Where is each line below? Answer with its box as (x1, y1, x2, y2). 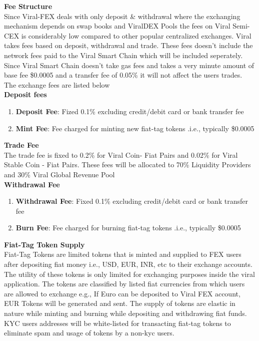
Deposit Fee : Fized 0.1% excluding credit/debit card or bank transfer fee (15, 106, 244, 116)
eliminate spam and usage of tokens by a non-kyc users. (4, 327, 174, 338)
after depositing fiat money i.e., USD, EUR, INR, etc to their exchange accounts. (4, 259, 252, 269)
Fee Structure (4, 1, 52, 11)
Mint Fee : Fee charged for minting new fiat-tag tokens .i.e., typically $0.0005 (15, 123, 254, 133)
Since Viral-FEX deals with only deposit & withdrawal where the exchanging (4, 11, 240, 21)
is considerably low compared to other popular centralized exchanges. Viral (21, 30, 251, 41)
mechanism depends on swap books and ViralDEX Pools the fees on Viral (4, 21, 230, 31)
